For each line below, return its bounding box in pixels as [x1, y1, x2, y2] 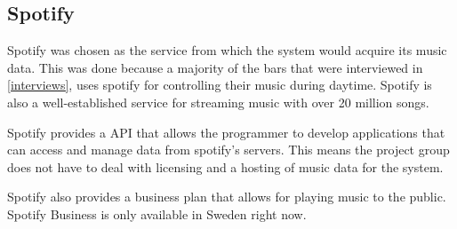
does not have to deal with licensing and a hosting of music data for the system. [7, 157, 444, 176]
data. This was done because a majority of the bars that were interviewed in [7, 58, 423, 76]
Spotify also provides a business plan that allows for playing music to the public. [7, 187, 446, 206]
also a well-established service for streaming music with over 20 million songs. [7, 92, 429, 111]
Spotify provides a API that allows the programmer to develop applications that [7, 122, 445, 141]
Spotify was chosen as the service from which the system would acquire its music [7, 41, 447, 59]
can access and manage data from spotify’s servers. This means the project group [7, 140, 450, 159]
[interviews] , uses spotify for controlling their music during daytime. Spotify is [7, 75, 432, 94]
